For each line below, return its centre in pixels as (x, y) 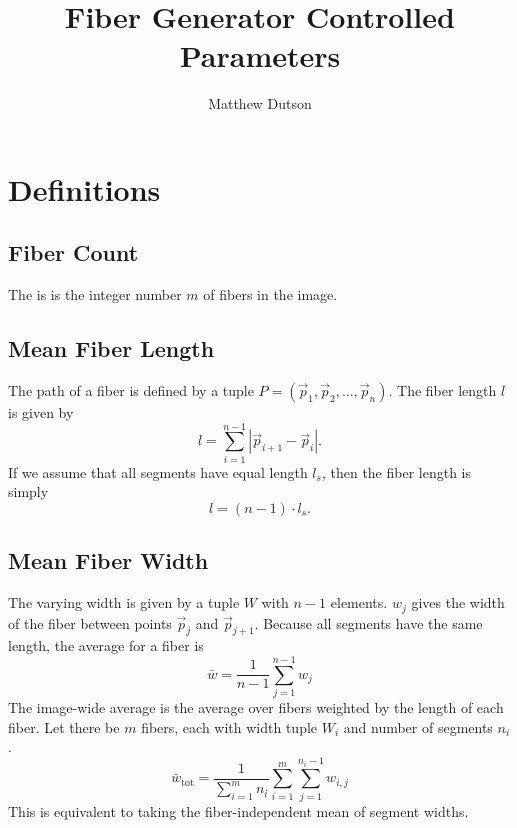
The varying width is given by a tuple (124, 602)
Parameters (260, 55)
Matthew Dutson (260, 103)
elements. (359, 602)
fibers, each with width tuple (229, 726)
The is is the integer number (95, 294)
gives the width (458, 602)
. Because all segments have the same (368, 622)
